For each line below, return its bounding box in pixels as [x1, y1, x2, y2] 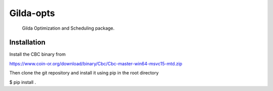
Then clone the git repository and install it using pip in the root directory [9, 70, 159, 76]
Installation [9, 38, 45, 47]
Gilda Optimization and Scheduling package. [22, 25, 115, 31]
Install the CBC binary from [9, 51, 66, 57]
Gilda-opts [9, 8, 55, 19]
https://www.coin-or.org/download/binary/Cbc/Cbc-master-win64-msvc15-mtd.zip [9, 60, 183, 66]
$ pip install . [9, 79, 36, 85]
